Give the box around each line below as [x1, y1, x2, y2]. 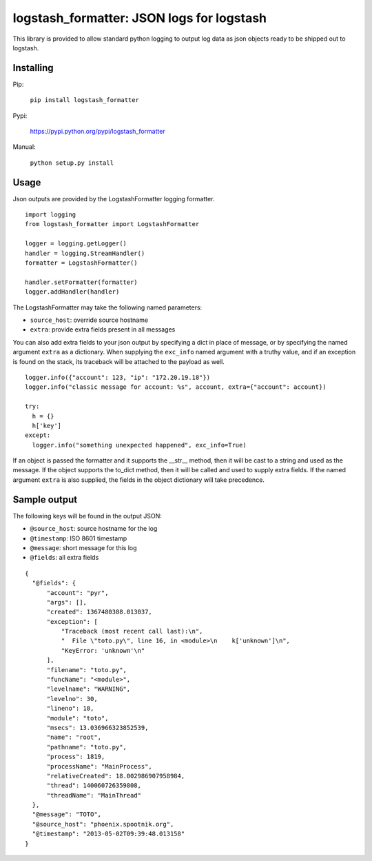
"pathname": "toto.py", [46, 743, 127, 751]
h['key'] [32, 421, 62, 429]
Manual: [12, 143, 36, 151]
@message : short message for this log [30, 543, 137, 551]
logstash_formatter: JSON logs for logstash [12, 10, 267, 26]
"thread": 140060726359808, [46, 782, 141, 789]
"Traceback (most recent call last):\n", [61, 627, 203, 636]
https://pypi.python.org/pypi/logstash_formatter [30, 128, 165, 136]
